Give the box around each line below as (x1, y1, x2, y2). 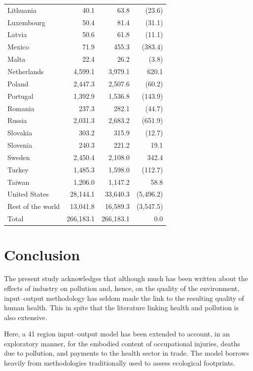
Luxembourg (7, 17, 45, 27)
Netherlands (7, 66, 44, 76)
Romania (7, 103, 35, 113)
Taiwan (7, 176, 30, 187)
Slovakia (7, 127, 33, 138)
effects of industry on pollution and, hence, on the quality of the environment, (4, 283, 240, 293)
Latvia (7, 29, 27, 40)
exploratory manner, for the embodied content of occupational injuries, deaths (4, 338, 241, 348)
